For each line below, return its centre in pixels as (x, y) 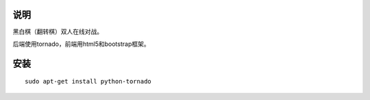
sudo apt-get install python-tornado (88, 82)
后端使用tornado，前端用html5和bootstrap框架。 (81, 44)
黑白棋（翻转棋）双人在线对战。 (58, 32)
